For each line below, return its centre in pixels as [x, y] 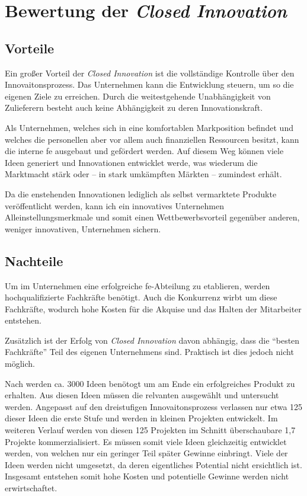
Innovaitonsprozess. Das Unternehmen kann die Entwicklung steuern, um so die [149, 84]
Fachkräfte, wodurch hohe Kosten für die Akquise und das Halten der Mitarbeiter [153, 308]
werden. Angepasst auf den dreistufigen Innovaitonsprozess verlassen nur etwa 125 [154, 406]
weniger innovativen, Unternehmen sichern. [83, 228]
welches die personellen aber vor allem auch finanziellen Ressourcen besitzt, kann [152, 139]
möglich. [20, 364]
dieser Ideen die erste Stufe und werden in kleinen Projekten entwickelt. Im [141, 418]
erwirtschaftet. [31, 488]
